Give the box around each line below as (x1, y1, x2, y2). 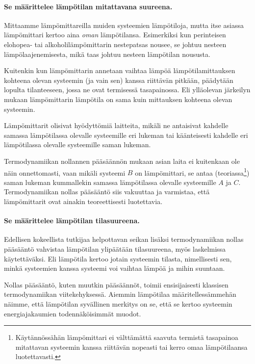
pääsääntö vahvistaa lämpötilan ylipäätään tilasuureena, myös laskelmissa (4, 243, 226, 254)
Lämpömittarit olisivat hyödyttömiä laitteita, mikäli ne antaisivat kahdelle (4, 120, 229, 130)
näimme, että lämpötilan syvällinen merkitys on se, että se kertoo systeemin (4, 298, 232, 309)
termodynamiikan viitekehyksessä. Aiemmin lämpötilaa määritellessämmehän (4, 289, 236, 299)
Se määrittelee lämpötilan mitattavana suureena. (4, 1, 173, 11)
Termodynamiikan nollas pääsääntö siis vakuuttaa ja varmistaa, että (4, 186, 210, 197)
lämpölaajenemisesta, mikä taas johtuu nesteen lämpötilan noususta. (4, 49, 210, 59)
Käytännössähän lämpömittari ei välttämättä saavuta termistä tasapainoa (15, 332, 238, 342)
